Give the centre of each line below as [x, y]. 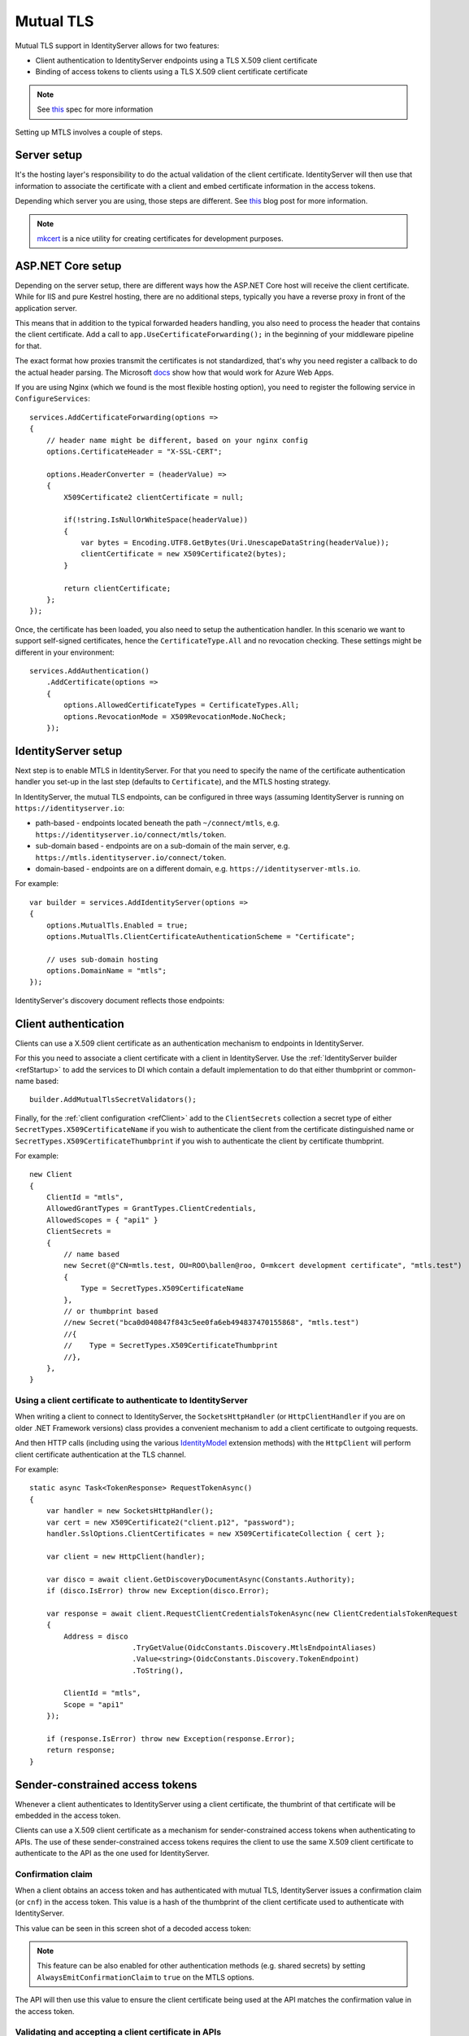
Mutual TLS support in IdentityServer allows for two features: [117, 46]
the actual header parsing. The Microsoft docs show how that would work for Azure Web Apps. [174, 372]
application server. [46, 308]
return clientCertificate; [117, 588]
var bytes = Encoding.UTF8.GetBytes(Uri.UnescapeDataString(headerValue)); [235, 543]
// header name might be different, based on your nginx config [177, 440]
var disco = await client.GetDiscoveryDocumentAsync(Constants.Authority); [200, 1579]
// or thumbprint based [111, 1311]
